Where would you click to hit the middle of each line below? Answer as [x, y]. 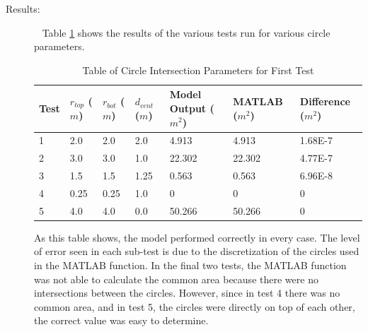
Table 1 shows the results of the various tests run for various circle [186, 32]
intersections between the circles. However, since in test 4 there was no [187, 293]
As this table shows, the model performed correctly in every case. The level [197, 237]
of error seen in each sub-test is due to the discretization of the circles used [197, 251]
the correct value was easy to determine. [121, 320]
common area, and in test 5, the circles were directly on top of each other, [195, 306]
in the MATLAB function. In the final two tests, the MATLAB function [190, 265]
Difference [325, 101]
